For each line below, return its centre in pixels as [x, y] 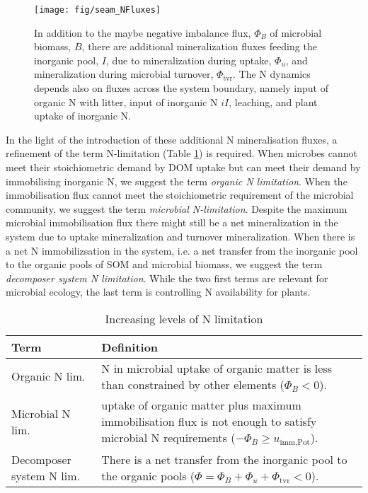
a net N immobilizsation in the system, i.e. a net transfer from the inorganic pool [182, 250]
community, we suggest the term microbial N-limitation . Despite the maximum [177, 208]
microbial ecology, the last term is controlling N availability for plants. [158, 292]
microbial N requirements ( [168, 437]
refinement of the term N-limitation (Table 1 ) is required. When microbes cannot [182, 153]
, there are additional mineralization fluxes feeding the [199, 46]
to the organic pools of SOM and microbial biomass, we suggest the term [164, 264]
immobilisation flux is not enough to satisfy [209, 421]
